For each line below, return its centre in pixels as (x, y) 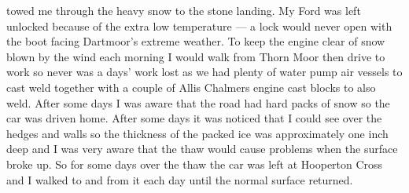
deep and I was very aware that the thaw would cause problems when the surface (202, 149)
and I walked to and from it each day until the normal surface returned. (180, 179)
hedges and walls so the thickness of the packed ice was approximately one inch (197, 133)
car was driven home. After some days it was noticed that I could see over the (194, 118)
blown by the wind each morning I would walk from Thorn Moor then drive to (196, 56)
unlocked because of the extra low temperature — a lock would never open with (199, 25)
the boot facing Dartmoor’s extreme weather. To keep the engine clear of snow (196, 41)
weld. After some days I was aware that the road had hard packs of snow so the (198, 102)
